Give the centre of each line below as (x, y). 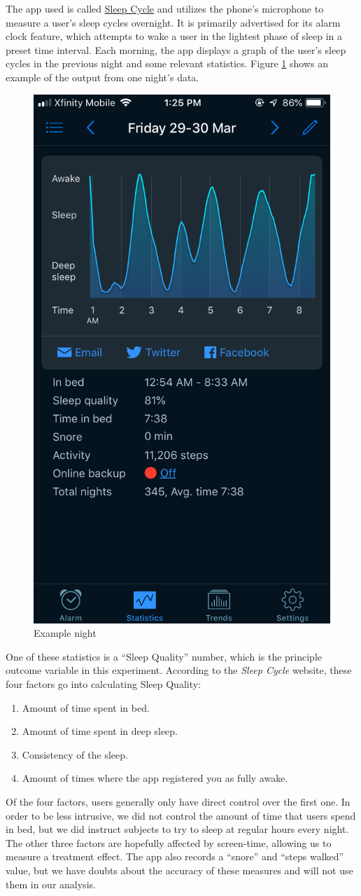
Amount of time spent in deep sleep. (100, 731)
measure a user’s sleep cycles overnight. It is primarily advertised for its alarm (173, 22)
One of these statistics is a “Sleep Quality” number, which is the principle (164, 656)
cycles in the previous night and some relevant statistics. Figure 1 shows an (167, 63)
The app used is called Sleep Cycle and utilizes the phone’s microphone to (165, 8)
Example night (65, 633)
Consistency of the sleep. (75, 754)
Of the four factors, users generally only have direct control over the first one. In (178, 801)
